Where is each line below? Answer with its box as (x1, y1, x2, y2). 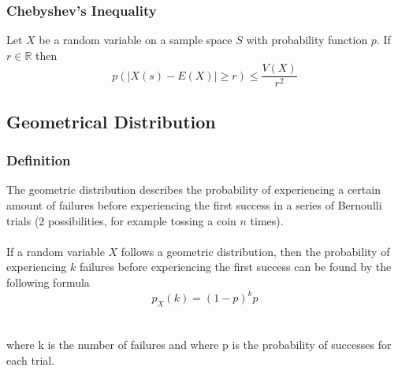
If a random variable (6, 243, 105, 259)
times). (250, 212, 284, 228)
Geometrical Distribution (6, 109, 216, 133)
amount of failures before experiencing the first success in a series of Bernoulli (6, 197, 382, 213)
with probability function (246, 32, 368, 48)
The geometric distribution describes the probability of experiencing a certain (6, 181, 381, 198)
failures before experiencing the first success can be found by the (79, 258, 392, 275)
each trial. (6, 351, 55, 368)
